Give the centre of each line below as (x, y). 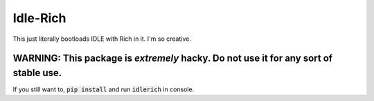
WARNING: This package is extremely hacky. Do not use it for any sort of (172, 58)
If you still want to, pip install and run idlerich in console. (104, 89)
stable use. (37, 73)
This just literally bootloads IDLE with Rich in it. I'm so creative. (102, 39)
